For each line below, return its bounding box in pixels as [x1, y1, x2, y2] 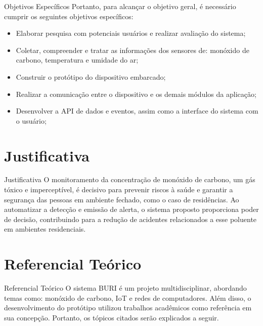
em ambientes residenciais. [4, 224, 86, 234]
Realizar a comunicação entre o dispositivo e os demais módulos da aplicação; [16, 88, 256, 99]
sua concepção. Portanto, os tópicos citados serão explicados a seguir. [4, 312, 219, 322]
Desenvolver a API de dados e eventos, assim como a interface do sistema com [16, 105, 258, 116]
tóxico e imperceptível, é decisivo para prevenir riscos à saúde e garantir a [4, 184, 233, 195]
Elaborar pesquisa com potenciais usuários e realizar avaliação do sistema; [16, 28, 246, 38]
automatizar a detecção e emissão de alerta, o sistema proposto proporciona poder [4, 204, 259, 214]
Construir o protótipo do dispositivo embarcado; [16, 71, 166, 82]
